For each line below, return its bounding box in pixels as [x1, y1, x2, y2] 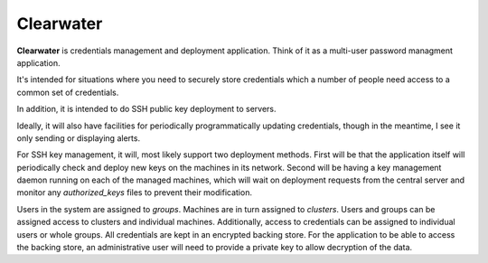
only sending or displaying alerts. [16, 132, 140, 144]
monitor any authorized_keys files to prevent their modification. [16, 187, 253, 198]
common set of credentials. [16, 87, 119, 98]
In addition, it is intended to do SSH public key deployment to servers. [16, 104, 277, 115]
